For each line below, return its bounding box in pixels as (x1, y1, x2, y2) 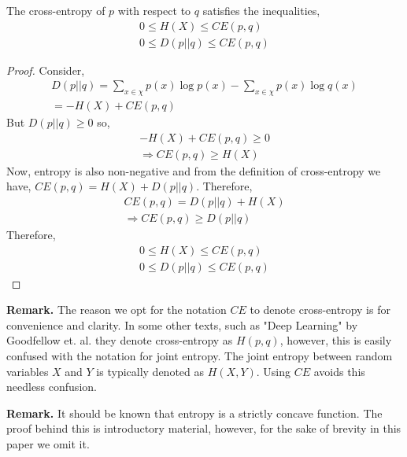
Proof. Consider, (6, 61, 85, 78)
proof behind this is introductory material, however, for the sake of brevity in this (6, 420, 401, 437)
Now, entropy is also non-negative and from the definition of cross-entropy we (6, 162, 381, 179)
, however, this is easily (279, 332, 392, 348)
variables (6, 363, 49, 379)
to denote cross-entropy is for (250, 301, 390, 318)
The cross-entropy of (6, 2, 105, 18)
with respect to (117, 2, 191, 18)
